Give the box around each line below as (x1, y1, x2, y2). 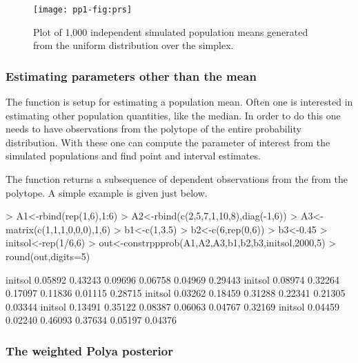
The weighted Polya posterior (6, 342, 173, 359)
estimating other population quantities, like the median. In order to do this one (6, 108, 341, 122)
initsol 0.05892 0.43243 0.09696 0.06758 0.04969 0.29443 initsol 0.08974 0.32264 (6, 272, 339, 286)
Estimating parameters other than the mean (6, 67, 257, 84)
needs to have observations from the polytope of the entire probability (6, 121, 301, 136)
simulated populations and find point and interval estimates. (6, 148, 261, 163)
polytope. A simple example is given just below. (6, 185, 208, 199)
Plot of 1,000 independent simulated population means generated (33, 24, 308, 39)
